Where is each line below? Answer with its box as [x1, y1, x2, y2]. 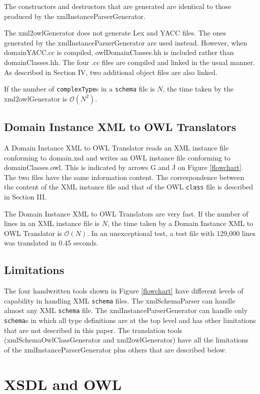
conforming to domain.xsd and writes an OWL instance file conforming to [4, 152, 230, 162]
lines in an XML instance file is [4, 218, 99, 228]
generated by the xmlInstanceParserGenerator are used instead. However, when [4, 37, 247, 47]
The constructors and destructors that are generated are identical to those [4, 1, 231, 11]
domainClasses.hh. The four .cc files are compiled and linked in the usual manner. [4, 56, 255, 67]
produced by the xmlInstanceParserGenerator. [4, 10, 145, 21]
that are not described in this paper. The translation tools [4, 324, 182, 335]
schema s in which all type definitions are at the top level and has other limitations [4, 315, 256, 325]
